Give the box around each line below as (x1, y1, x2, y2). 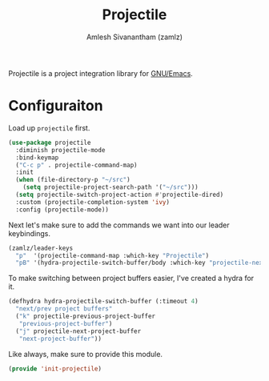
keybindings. (8, 228, 50, 238)
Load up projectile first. (8, 122, 90, 133)
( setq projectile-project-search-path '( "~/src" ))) (22, 183, 199, 191)
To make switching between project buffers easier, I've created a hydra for (8, 274, 255, 283)
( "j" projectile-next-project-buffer (15, 327, 142, 335)
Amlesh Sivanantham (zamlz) (86, 32, 183, 42)
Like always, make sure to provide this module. (8, 349, 163, 359)
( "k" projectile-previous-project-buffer (15, 312, 156, 320)
